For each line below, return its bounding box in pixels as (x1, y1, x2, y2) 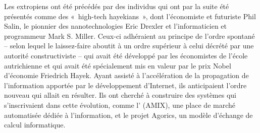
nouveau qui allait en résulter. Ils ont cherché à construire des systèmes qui (4, 90, 236, 100)
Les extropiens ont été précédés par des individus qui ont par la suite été (4, 1, 229, 11)
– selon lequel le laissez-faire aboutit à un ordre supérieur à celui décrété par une (4, 40, 254, 51)
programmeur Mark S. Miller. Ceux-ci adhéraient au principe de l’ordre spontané (4, 30, 255, 41)
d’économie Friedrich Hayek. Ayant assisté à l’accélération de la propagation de (4, 70, 249, 81)
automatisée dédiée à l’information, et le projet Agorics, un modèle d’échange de (4, 109, 253, 120)
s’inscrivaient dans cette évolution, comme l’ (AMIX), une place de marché (4, 99, 235, 110)
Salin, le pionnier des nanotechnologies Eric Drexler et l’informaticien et (4, 21, 227, 31)
